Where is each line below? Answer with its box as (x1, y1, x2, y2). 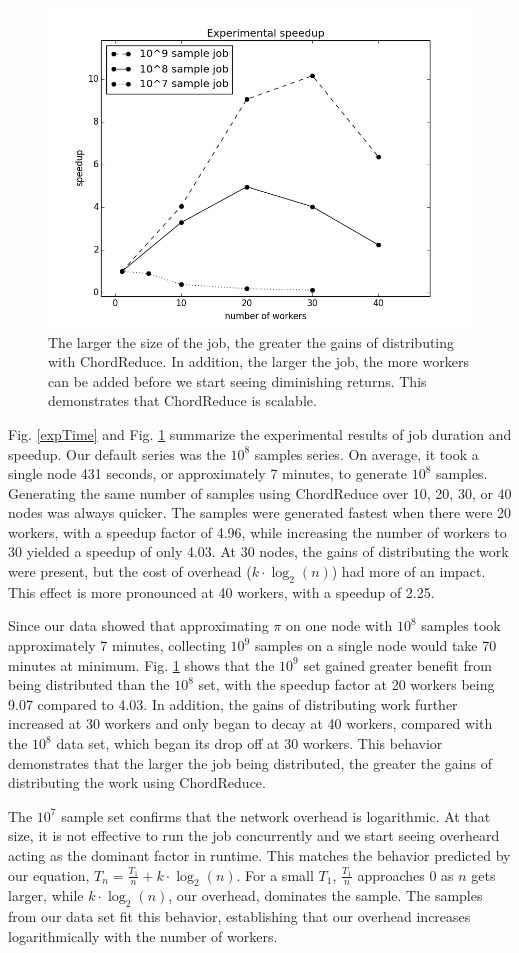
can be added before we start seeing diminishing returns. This (48, 370, 427, 391)
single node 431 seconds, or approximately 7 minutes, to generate (8, 463, 408, 484)
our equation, (8, 864, 90, 885)
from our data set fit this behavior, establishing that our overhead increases (8, 906, 471, 927)
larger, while (8, 885, 84, 906)
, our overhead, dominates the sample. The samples (168, 885, 483, 906)
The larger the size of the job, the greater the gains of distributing (48, 331, 455, 352)
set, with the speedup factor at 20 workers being (198, 674, 495, 695)
